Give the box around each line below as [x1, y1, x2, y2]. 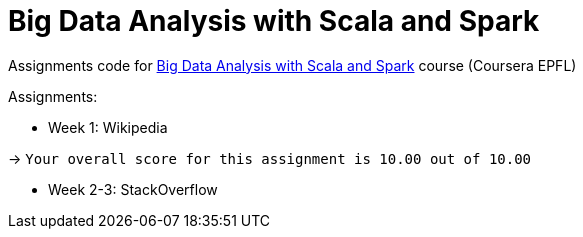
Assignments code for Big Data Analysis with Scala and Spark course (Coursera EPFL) [8, 56, 577, 74]
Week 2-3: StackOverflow [48, 180, 218, 198]
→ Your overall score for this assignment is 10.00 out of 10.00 [8, 149, 532, 167]
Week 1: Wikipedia [48, 118, 168, 136]
